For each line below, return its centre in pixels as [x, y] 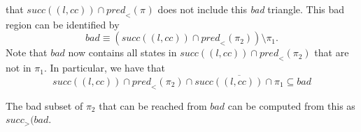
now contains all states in [122, 52]
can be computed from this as [291, 105]
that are [332, 52]
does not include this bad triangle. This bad [251, 9]
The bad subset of [44, 105]
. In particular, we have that [105, 68]
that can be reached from [153, 105]
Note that [27, 52]
